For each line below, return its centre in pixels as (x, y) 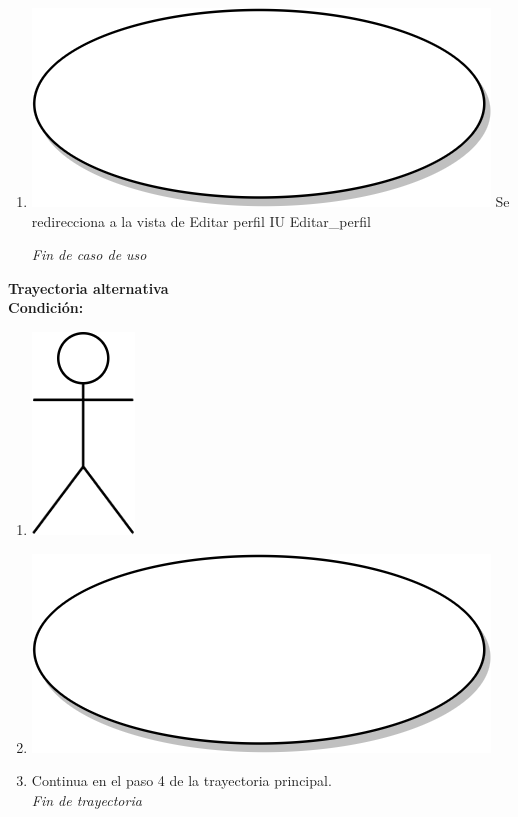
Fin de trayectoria (86, 799)
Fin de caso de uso (89, 254)
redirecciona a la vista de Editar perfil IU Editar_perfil (201, 220)
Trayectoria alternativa (88, 287)
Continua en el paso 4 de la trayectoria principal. (181, 780)
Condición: (46, 307)
